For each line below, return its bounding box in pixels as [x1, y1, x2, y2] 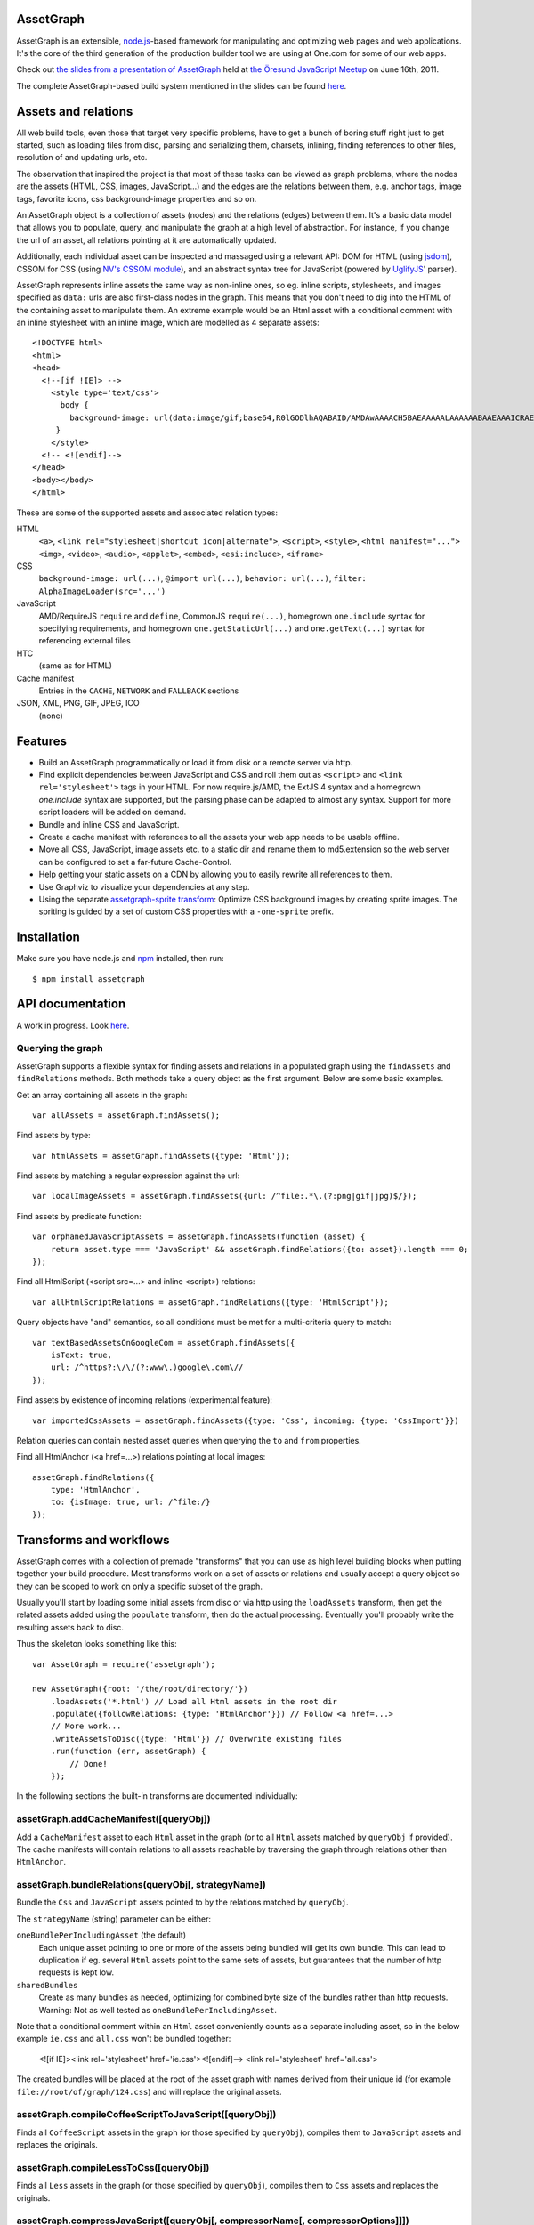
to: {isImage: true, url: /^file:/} [50, 1497, 211, 1508]
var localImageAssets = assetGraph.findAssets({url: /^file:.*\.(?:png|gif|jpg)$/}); [32, 1191, 417, 1201]
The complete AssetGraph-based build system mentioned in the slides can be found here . [16, 80, 347, 91]
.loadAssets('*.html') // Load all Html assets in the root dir [50, 1696, 337, 1706]
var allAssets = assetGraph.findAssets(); [32, 1110, 221, 1121]
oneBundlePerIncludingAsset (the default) [16, 1930, 187, 1940]
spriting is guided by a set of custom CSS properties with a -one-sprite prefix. [38, 906, 334, 917]
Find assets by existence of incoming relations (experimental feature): [16, 1395, 273, 1405]
